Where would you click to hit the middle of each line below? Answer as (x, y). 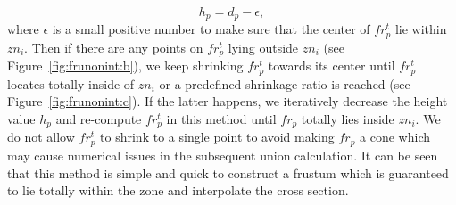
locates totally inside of (71, 83)
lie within (421, 29)
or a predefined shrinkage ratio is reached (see (285, 83)
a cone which (395, 137)
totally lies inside (348, 119)
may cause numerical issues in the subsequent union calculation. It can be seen (223, 155)
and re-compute (99, 119)
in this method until (221, 119)
